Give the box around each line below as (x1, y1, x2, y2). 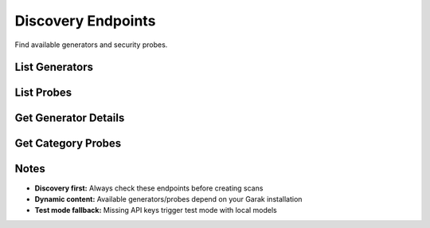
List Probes (14, 86, 72, 100)
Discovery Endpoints (14, 12, 156, 29)
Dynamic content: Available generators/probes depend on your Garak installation (34, 194, 303, 203)
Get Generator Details (14, 112, 125, 125)
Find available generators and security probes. (14, 40, 168, 49)
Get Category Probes (14, 136, 122, 151)
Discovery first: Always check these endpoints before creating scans (34, 183, 264, 193)
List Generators (14, 61, 93, 74)
